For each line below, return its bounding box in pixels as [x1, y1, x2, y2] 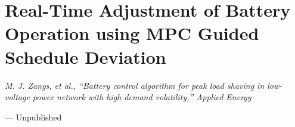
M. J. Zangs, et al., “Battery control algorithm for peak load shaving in [5, 79, 265, 91]
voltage [5, 91, 30, 103]
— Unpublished [5, 110, 62, 123]
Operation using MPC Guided [5, 21, 259, 45]
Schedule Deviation [5, 44, 166, 69]
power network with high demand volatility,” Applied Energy [32, 91, 251, 103]
